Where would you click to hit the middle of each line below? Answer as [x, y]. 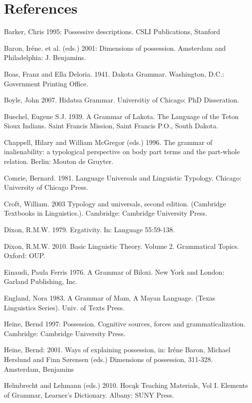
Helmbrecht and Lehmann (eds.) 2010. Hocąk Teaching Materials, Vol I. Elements [126, 385]
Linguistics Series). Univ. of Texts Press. [64, 307]
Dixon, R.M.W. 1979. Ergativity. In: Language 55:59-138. [90, 230]
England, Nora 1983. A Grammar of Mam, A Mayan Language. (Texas [110, 298]
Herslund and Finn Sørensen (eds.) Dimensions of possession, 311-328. [108, 359]
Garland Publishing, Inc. [41, 281]
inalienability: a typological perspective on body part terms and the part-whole [122, 151]
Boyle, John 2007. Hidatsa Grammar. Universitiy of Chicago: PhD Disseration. [122, 100]
